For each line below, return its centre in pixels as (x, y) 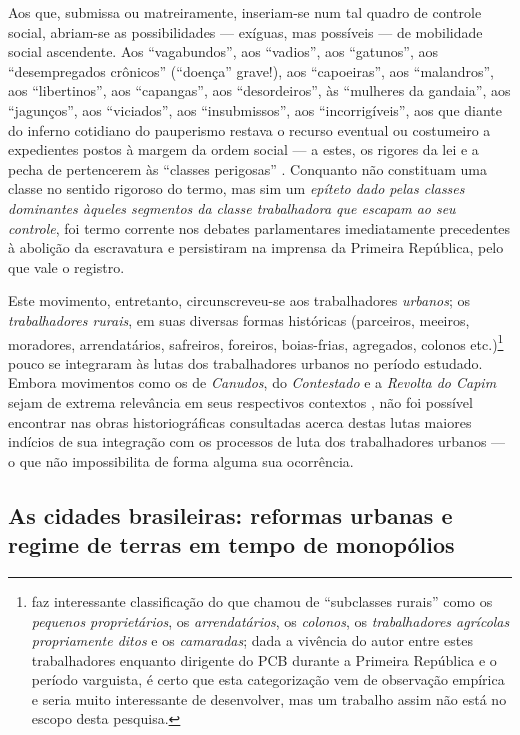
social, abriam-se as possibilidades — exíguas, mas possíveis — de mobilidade (245, 31)
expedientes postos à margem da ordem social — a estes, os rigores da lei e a (243, 149)
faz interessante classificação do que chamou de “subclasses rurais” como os (262, 600)
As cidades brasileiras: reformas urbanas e (230, 514)
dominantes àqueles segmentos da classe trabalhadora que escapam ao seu (232, 207)
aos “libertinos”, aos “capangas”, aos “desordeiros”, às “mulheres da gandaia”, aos (259, 90)
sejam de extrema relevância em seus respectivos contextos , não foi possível (240, 401)
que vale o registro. (66, 266)
